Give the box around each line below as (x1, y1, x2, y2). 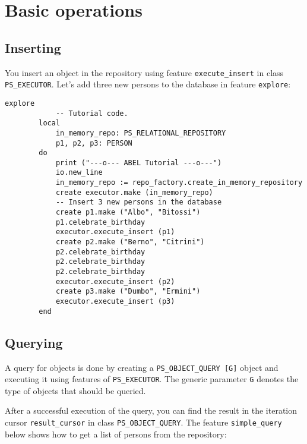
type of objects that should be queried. (5, 384, 146, 396)
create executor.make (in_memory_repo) (55, 188, 213, 197)
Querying (5, 333, 63, 351)
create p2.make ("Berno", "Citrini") (55, 238, 205, 247)
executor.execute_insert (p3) (55, 297, 175, 306)
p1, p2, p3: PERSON (55, 138, 132, 147)
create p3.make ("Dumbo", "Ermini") (55, 287, 201, 296)
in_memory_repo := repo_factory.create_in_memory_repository (55, 178, 303, 187)
